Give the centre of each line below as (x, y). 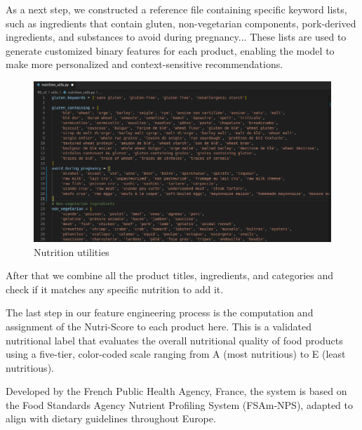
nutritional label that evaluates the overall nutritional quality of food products (174, 340)
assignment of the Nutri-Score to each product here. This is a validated (159, 326)
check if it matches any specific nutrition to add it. (115, 289)
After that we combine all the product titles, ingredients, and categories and (170, 275)
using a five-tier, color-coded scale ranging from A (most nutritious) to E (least (176, 354)
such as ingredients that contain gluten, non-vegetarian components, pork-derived (181, 23)
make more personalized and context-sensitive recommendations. (145, 64)
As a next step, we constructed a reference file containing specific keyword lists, (176, 9)
